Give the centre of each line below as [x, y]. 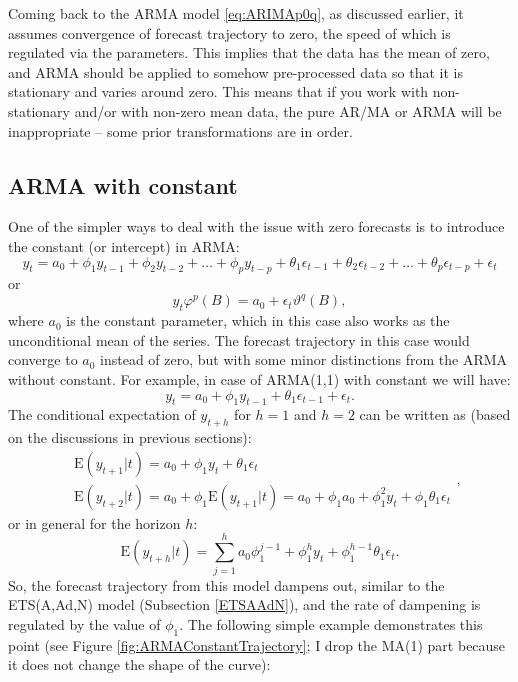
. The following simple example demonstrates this [331, 623]
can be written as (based [435, 414]
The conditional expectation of [102, 414]
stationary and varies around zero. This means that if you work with [218, 91]
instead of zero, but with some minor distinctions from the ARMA [304, 359]
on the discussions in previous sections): [130, 437]
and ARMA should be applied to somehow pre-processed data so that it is [235, 71]
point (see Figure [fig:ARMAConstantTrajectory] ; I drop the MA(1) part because [257, 644]
